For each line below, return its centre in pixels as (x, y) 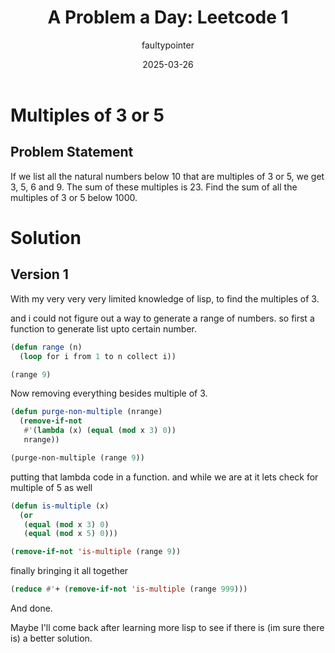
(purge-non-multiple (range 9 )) (77, 457)
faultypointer (168, 45)
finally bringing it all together (69, 571)
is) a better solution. (51, 638)
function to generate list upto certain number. (103, 328)
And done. (31, 608)
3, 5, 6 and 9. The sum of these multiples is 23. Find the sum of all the (154, 187)
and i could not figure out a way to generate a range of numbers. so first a (162, 318)
